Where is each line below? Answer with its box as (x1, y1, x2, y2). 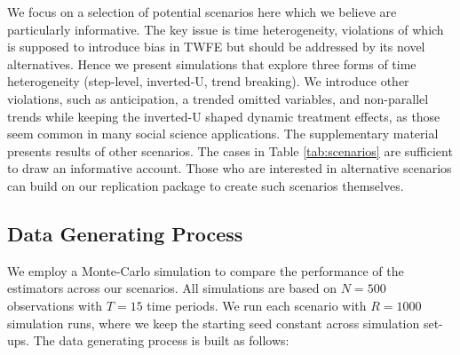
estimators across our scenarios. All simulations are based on (7, 279, 337, 297)
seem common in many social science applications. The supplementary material (7, 124, 439, 143)
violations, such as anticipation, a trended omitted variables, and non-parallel (7, 89, 429, 107)
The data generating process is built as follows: (33, 331, 289, 350)
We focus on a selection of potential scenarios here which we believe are (7, 3, 397, 20)
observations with (7, 296, 103, 314)
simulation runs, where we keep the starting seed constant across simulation (7, 313, 420, 332)
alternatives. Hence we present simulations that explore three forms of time (7, 54, 416, 73)
